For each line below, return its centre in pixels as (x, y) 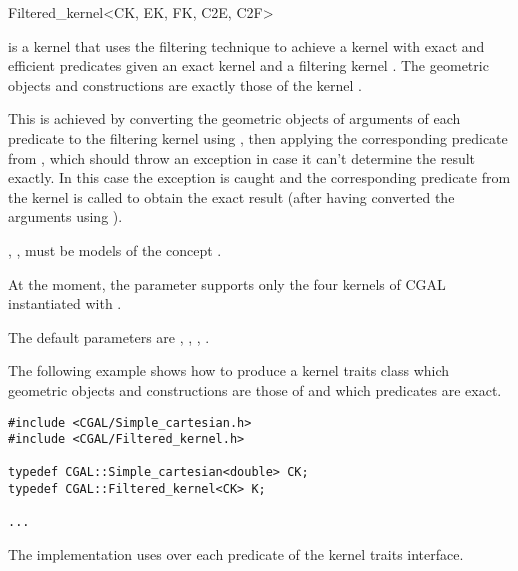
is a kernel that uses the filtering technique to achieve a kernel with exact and (246, 45)
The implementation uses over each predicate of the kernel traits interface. (236, 554)
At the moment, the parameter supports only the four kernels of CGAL (227, 283)
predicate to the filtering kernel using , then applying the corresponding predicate (258, 137)
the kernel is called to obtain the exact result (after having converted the (231, 196)
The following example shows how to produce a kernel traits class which (229, 370)
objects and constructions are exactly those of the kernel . (185, 84)
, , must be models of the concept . (115, 249)
